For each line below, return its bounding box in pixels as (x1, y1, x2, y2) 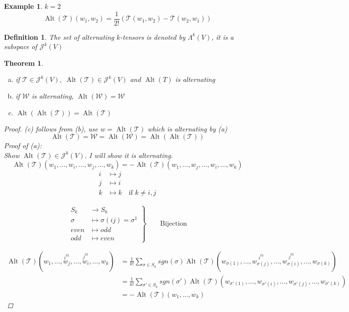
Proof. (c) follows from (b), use (4, 123, 98, 133)
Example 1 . (4, 1, 43, 11)
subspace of (4, 41, 37, 52)
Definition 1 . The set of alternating (4, 31, 114, 42)
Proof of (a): (4, 140, 42, 151)
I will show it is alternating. (89, 150, 173, 160)
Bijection (160, 220, 187, 228)
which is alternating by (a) (148, 123, 227, 133)
